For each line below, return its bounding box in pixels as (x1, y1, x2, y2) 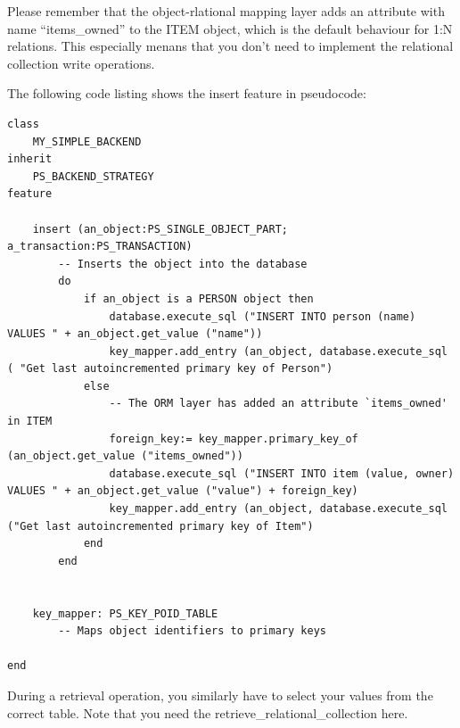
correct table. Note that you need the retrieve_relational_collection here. (7, 703, 408, 722)
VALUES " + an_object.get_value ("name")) (7, 327, 263, 341)
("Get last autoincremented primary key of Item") (7, 519, 314, 533)
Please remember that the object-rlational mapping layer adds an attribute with (7, 2, 445, 20)
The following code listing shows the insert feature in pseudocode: (7, 84, 366, 103)
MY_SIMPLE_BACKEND (32, 135, 142, 148)
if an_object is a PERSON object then (83, 292, 314, 305)
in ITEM (7, 415, 53, 428)
